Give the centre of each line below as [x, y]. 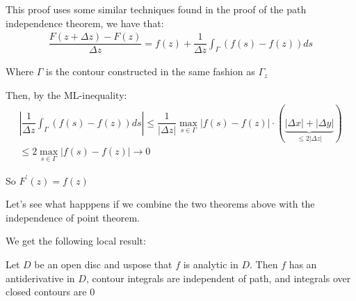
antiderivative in [40, 278]
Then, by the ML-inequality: [66, 94]
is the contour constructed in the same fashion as [151, 71]
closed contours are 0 [50, 292]
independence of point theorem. [73, 217]
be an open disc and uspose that [103, 264]
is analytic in [211, 264]
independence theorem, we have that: [85, 23]
